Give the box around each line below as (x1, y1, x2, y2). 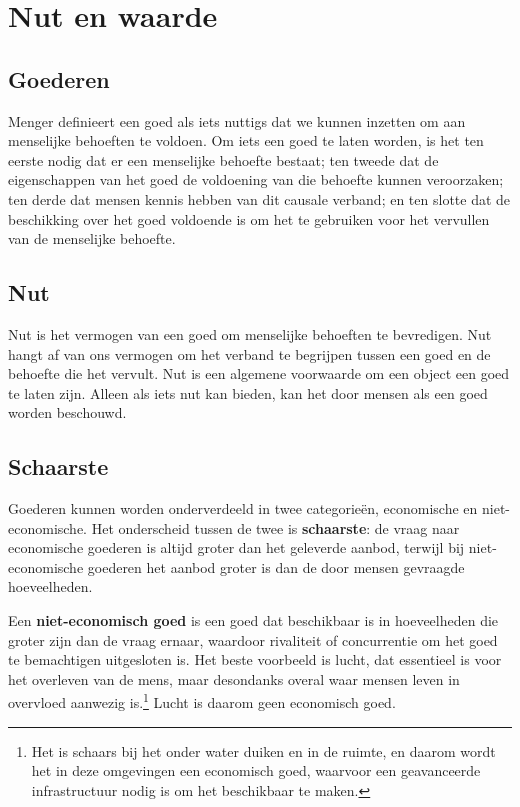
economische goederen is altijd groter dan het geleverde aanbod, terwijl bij (8, 537, 465, 558)
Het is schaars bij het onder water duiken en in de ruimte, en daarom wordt (31, 740, 496, 761)
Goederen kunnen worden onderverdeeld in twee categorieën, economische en (8, 498, 478, 519)
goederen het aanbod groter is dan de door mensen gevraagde (87, 556, 465, 577)
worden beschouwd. (8, 402, 127, 423)
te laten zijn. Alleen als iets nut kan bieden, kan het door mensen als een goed (8, 382, 488, 403)
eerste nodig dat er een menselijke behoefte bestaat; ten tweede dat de (8, 149, 439, 170)
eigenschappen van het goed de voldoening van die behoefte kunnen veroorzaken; (8, 169, 504, 190)
